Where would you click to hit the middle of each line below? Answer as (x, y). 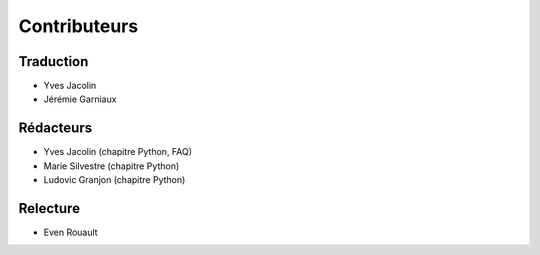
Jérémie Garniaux (80, 99)
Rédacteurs (55, 128)
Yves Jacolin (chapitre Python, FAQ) (118, 152)
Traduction (53, 61)
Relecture (49, 208)
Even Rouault (71, 232)
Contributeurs (78, 26)
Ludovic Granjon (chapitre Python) (114, 180)
